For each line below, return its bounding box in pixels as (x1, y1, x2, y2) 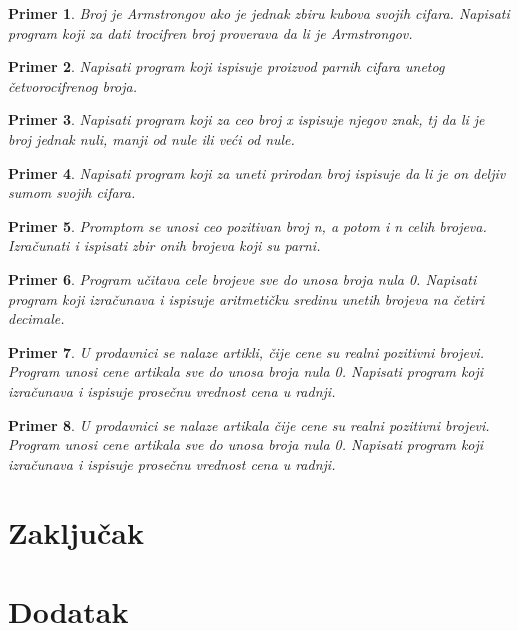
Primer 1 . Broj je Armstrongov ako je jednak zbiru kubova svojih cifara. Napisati (8, 3, 510, 23)
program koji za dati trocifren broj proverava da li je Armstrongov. (8, 22, 413, 43)
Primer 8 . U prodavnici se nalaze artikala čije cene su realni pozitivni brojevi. (8, 414, 490, 435)
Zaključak (8, 512, 144, 553)
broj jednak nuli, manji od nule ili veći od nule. (8, 128, 295, 149)
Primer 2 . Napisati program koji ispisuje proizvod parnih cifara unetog (8, 56, 445, 77)
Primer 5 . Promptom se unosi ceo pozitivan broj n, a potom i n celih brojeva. (8, 215, 487, 236)
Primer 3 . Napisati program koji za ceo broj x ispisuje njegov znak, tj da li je (8, 109, 485, 130)
